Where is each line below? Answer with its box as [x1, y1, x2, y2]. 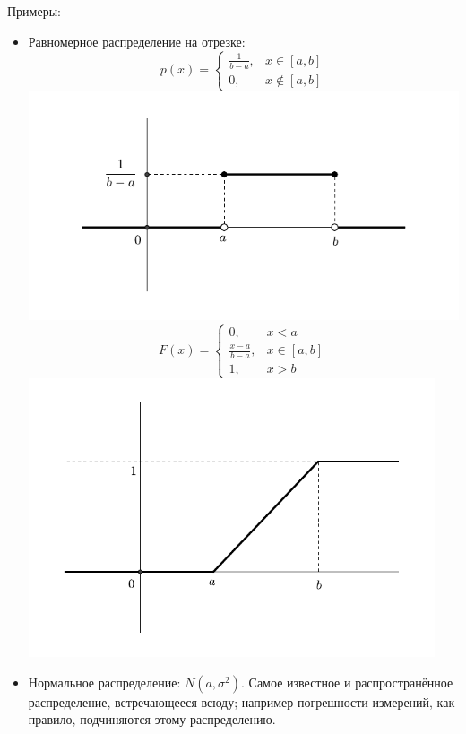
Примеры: [7, 2, 61, 20]
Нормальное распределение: [28, 672, 181, 691]
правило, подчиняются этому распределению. [28, 710, 276, 729]
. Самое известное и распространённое [241, 672, 453, 691]
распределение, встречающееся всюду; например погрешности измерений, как [28, 692, 455, 711]
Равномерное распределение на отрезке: [28, 31, 246, 50]
